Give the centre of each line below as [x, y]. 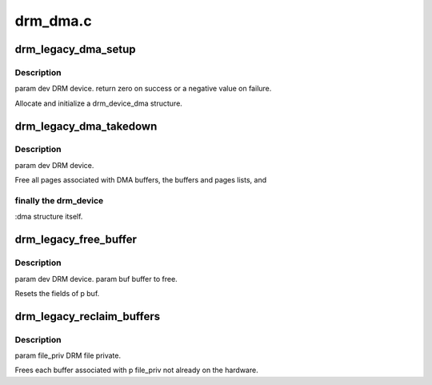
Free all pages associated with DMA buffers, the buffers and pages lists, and [141, 180]
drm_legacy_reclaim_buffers [88, 316]
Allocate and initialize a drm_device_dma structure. [99, 103]
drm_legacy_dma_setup [75, 49]
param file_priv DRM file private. [68, 355]
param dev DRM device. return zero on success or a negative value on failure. [143, 89]
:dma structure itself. [49, 217]
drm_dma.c [53, 21]
